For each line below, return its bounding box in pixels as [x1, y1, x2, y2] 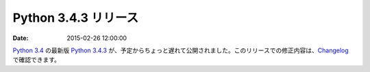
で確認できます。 [12, 56, 61, 64]
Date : [12, 34, 29, 42]
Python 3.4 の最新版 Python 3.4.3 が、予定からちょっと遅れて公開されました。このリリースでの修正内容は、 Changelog [12, 46, 349, 54]
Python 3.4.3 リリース [12, 10, 139, 25]
